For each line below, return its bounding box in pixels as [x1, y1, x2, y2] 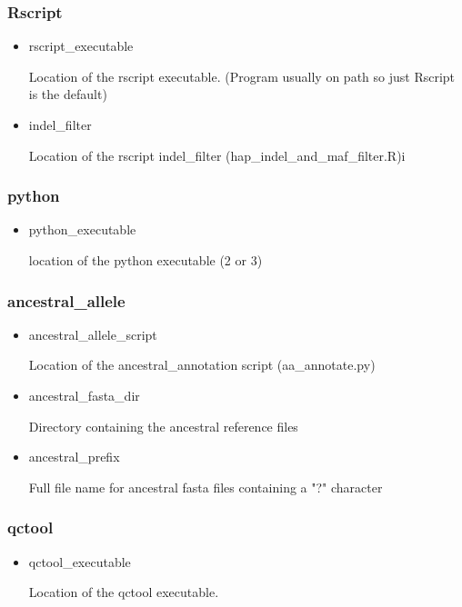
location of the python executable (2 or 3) [28, 251, 263, 269]
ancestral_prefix [28, 447, 120, 466]
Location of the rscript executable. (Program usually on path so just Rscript [28, 66, 456, 85]
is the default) [28, 85, 107, 104]
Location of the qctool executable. [28, 582, 219, 602]
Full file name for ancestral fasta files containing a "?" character [28, 477, 383, 496]
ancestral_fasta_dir [28, 386, 140, 404]
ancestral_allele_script [28, 324, 157, 343]
